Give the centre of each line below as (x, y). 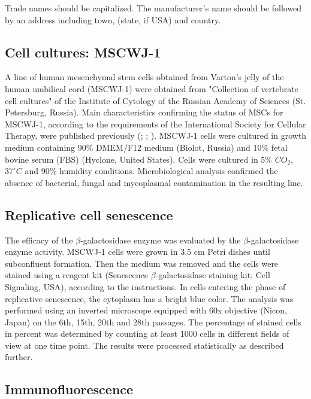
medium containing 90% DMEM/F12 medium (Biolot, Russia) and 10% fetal (146, 147)
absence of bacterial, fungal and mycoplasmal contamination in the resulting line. (154, 182)
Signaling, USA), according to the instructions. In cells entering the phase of (145, 286)
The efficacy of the (39, 240)
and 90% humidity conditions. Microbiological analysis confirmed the (151, 171)
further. (19, 357)
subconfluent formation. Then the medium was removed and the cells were (142, 263)
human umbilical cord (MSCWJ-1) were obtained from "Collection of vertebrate (152, 88)
